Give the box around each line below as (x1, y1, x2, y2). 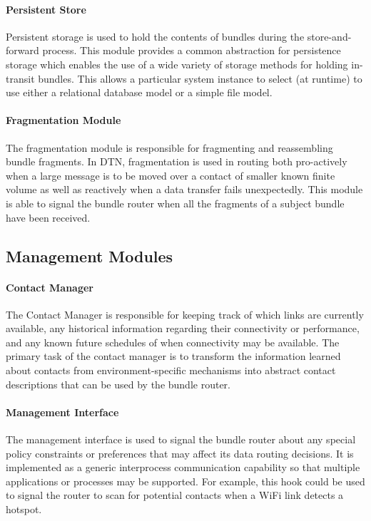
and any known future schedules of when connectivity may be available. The (6, 334, 340, 349)
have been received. (6, 210, 91, 225)
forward (6, 43, 39, 58)
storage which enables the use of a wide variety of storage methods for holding (6, 56, 348, 71)
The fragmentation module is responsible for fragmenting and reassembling (6, 140, 333, 155)
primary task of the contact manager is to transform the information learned (6, 349, 341, 363)
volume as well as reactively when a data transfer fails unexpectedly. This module (6, 182, 363, 197)
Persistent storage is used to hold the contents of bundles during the (6, 29, 305, 43)
